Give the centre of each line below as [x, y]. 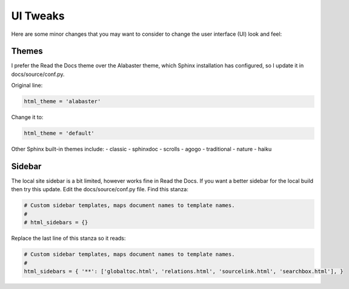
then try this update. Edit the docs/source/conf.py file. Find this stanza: [100, 189]
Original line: [27, 86]
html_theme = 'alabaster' [62, 101]
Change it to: [27, 117]
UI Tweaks [38, 16]
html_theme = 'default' [59, 133]
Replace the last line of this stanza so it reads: [68, 238]
